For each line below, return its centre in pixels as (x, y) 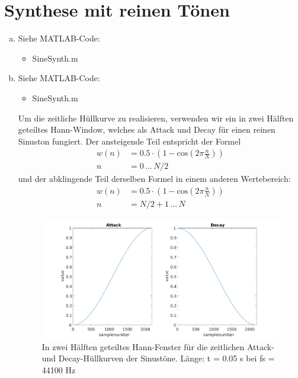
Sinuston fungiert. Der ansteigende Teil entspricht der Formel (129, 141)
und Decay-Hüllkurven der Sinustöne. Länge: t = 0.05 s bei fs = (158, 358)
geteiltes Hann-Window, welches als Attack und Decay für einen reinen (147, 129)
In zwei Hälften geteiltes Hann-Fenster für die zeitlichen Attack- (158, 346)
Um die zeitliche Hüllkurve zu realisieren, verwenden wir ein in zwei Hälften (156, 118)
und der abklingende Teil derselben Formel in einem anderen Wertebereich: (154, 179)
